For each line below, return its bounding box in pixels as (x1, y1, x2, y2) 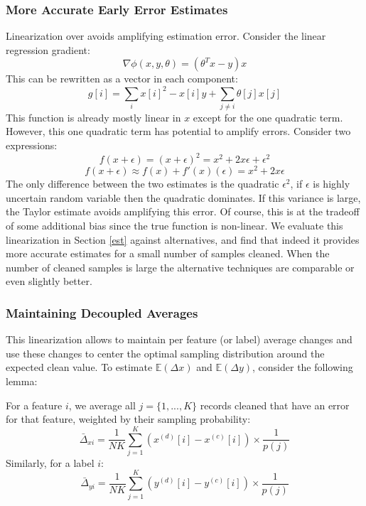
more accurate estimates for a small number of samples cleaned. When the (6, 246, 330, 261)
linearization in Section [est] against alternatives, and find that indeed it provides (6, 232, 360, 247)
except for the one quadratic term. (193, 109, 343, 124)
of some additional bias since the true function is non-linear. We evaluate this (6, 217, 343, 232)
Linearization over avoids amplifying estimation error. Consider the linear (6, 28, 326, 43)
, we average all (68, 397, 136, 412)
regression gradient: (6, 42, 90, 57)
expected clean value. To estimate (6, 360, 153, 375)
